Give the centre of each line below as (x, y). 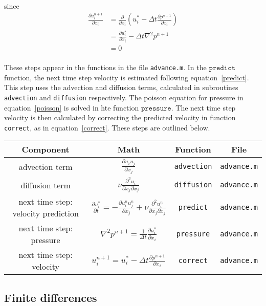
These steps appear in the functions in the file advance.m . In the (105, 67)
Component (46, 149)
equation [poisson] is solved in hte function (72, 107)
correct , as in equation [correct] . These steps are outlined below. (107, 127)
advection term (46, 166)
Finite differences (51, 297)
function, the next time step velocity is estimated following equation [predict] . (127, 77)
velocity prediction (46, 213)
